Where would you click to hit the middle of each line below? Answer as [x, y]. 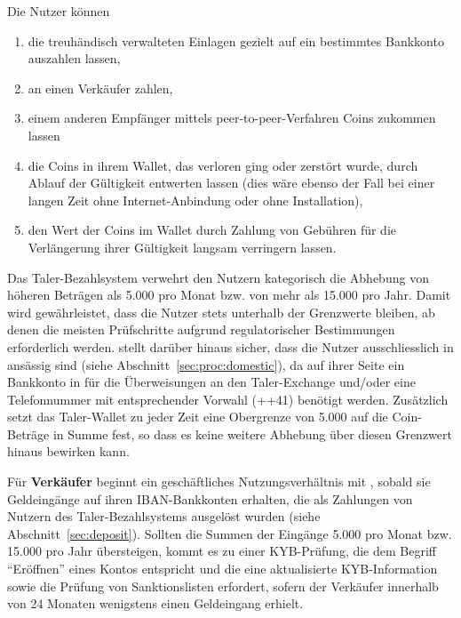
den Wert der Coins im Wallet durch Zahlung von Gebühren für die [212, 230]
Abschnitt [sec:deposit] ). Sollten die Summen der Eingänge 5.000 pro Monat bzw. [230, 533]
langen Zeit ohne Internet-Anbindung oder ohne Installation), [195, 200]
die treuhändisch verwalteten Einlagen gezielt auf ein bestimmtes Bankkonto [236, 40]
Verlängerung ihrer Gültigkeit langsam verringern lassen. [182, 247]
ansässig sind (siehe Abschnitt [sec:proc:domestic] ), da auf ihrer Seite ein [206, 364]
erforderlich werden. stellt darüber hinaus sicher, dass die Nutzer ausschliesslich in [230, 346]
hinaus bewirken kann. [68, 451]
